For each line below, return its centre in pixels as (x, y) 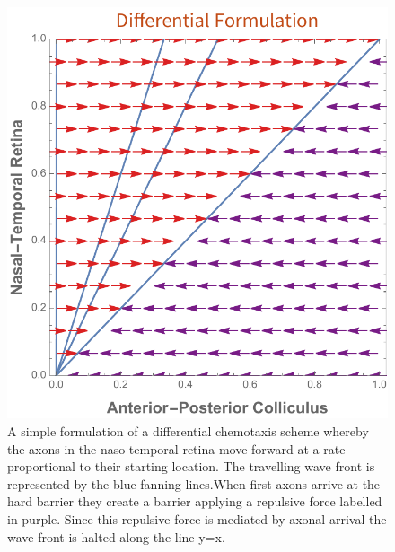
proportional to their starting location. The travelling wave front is (191, 466)
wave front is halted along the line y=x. (116, 536)
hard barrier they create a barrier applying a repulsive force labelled (195, 501)
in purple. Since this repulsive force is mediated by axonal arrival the (197, 519)
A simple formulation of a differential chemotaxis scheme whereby (188, 431)
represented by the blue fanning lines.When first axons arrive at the (194, 483)
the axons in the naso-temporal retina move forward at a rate (176, 448)
